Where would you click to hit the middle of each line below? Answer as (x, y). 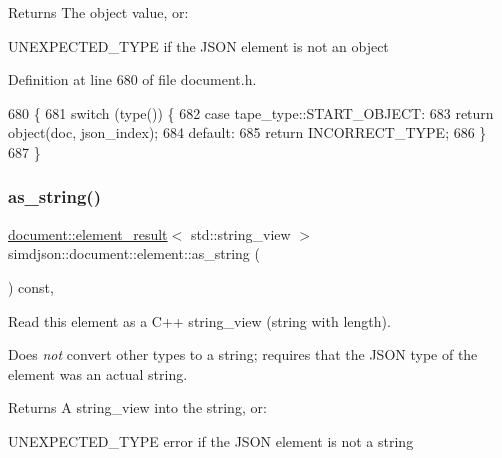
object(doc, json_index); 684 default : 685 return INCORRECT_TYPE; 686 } (247, 132)
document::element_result (88, 233)
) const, (31, 286)
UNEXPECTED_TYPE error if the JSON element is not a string (211, 440)
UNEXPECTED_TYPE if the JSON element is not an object (198, 45)
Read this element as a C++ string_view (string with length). (199, 320)
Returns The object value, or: (98, 12)
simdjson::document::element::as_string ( (134, 253)
